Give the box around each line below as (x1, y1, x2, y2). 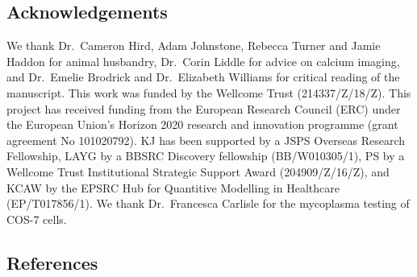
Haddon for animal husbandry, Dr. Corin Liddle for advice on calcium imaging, (6, 52, 400, 69)
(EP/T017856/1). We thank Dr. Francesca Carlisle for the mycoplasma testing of (6, 195, 410, 212)
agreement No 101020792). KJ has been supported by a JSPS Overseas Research (6, 131, 406, 148)
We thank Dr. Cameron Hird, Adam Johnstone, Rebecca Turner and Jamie (6, 37, 381, 54)
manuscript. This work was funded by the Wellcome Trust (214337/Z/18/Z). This (6, 84, 411, 101)
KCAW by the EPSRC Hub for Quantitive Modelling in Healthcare (6, 179, 340, 196)
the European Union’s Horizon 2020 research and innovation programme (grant (6, 116, 398, 133)
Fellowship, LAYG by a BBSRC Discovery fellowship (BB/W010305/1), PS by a (6, 147, 405, 164)
